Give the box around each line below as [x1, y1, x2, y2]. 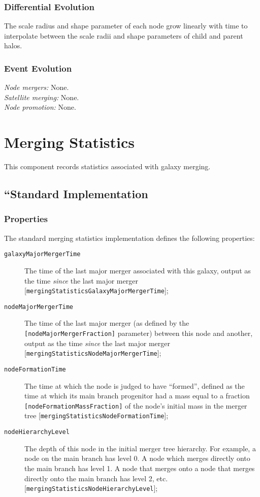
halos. [4, 40, 22, 51]
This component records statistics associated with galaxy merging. [4, 161, 211, 172]
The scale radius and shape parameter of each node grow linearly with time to [4, 20, 248, 31]
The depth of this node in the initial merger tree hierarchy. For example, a [24, 443, 256, 453]
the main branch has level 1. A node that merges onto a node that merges [24, 462, 255, 473]
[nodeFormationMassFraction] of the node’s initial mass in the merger [24, 400, 247, 411]
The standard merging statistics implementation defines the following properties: [4, 232, 255, 243]
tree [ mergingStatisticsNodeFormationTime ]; [24, 410, 169, 421]
